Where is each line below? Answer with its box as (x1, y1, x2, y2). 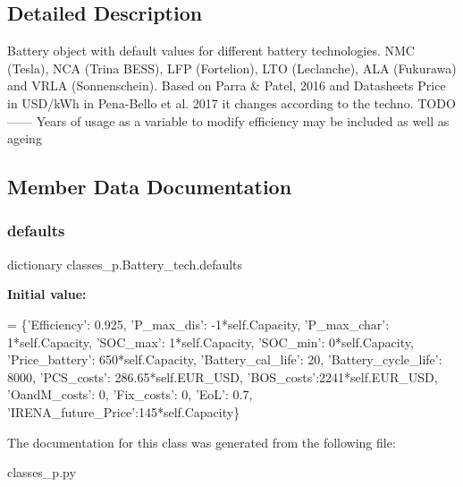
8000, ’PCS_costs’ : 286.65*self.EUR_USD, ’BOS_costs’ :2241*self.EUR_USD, (7, 367, 438, 386)
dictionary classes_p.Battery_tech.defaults (7, 254, 243, 273)
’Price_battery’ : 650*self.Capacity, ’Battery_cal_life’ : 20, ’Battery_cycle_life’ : (7, 350, 442, 369)
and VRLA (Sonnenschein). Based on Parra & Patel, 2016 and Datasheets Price (7, 76, 446, 95)
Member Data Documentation (7, 173, 292, 201)
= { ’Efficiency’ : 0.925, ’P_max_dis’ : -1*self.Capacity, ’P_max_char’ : (7, 314, 390, 333)
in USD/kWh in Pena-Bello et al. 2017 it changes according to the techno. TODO (7, 93, 456, 112)
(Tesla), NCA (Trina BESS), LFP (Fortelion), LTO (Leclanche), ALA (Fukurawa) (7, 58, 457, 77)
